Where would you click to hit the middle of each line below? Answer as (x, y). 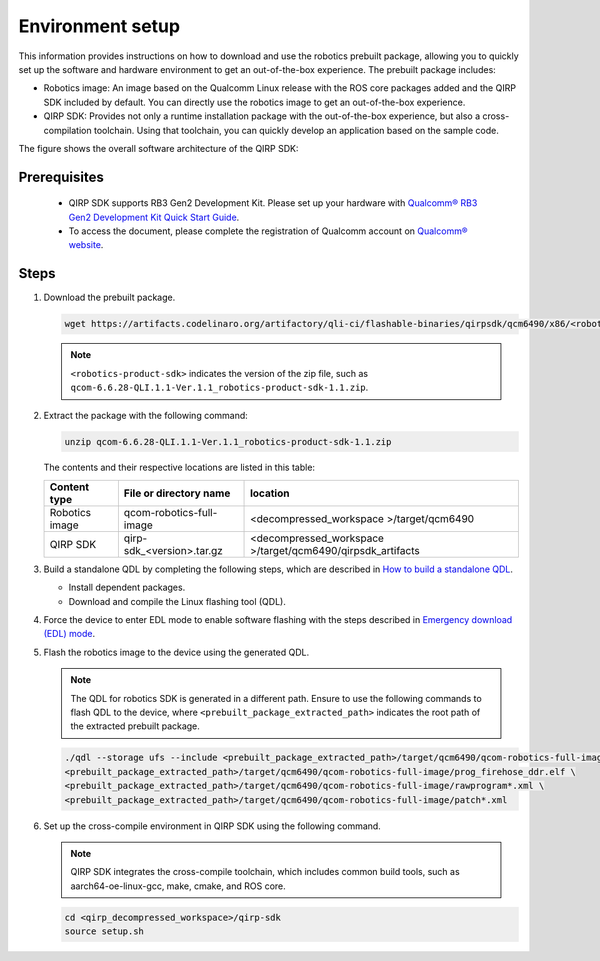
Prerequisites (61, 176)
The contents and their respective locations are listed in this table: (179, 467)
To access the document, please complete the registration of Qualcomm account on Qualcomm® (268, 231)
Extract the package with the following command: (146, 415)
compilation (67, 130)
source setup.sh (104, 931)
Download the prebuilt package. (109, 297)
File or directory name (177, 493)
